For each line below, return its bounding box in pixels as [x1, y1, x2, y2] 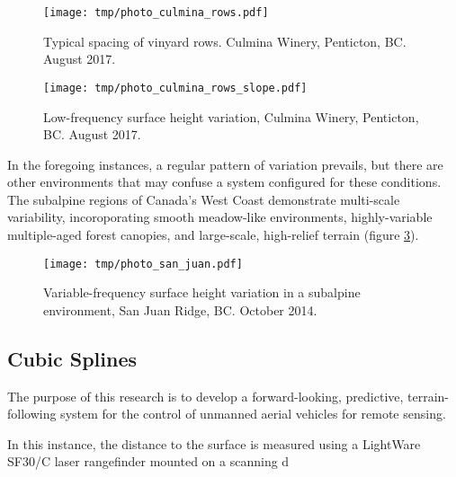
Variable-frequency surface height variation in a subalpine [43, 283, 361, 302]
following [7, 404, 57, 423]
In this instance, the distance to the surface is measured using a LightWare [7, 434, 421, 453]
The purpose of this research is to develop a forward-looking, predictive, [7, 386, 404, 405]
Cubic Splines [7, 344, 138, 372]
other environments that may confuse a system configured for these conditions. [7, 172, 442, 191]
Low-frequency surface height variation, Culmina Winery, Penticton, [43, 107, 419, 126]
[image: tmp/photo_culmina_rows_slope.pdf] [43, 81, 308, 94]
